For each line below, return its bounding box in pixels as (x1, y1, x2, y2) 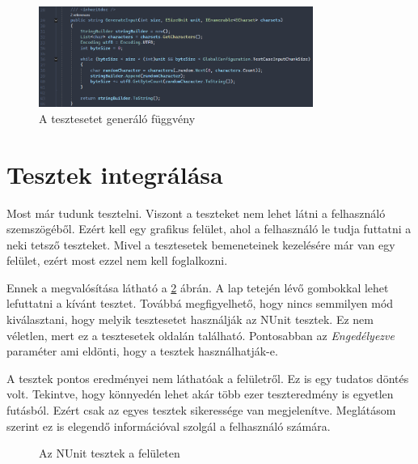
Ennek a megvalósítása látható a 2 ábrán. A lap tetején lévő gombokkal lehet (6, 279, 389, 296)
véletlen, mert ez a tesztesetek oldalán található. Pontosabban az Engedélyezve (6, 326, 395, 343)
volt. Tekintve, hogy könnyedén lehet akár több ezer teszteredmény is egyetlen (6, 385, 394, 402)
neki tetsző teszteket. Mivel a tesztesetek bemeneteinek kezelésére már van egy (6, 236, 395, 253)
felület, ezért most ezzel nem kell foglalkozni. (6, 252, 228, 269)
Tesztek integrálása (6, 157, 223, 190)
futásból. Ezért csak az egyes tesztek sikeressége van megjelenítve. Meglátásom (6, 402, 396, 419)
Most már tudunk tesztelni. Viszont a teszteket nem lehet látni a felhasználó (6, 204, 386, 221)
